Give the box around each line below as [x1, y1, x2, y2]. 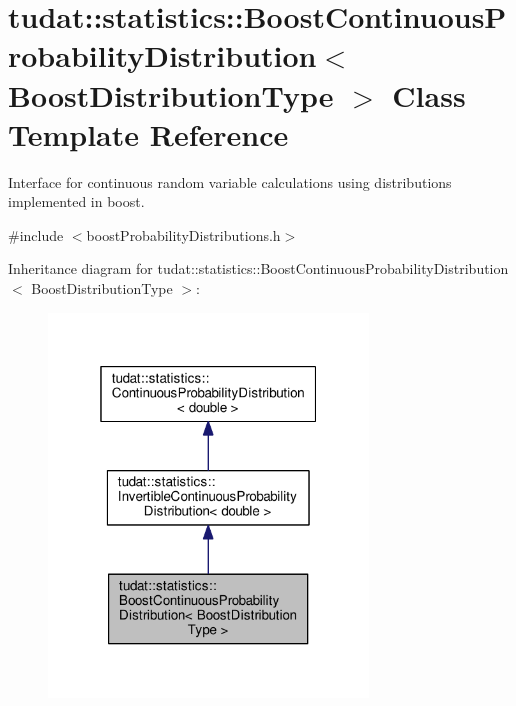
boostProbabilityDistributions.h [86, 224, 281, 245]
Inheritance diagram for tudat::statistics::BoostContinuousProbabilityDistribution [8, 258, 509, 279]
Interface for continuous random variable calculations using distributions [8, 171, 452, 192]
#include [8, 224, 64, 245]
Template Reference [8, 113, 289, 154]
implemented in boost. [8, 191, 145, 212]
